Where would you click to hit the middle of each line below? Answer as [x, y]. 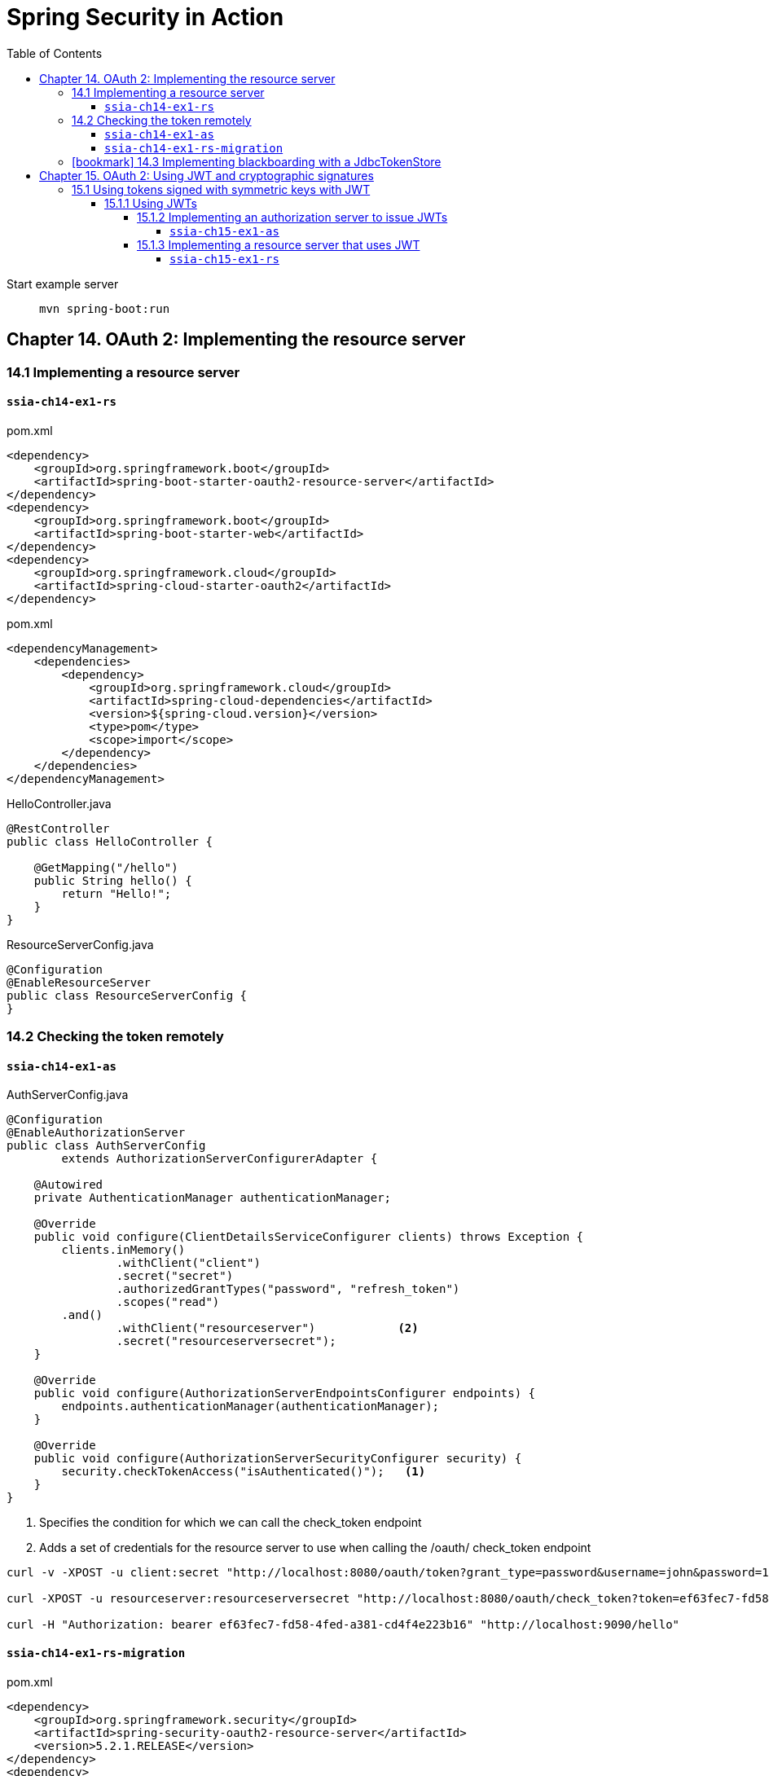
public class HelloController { [110, 841]
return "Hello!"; [116, 893]
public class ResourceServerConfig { [127, 995]
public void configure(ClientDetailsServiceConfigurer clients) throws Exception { [309, 1237]
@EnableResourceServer [79, 982]
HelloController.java [59, 803]
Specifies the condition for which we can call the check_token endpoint [231, 1523]
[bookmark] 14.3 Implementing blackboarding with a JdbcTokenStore [257, 161]
